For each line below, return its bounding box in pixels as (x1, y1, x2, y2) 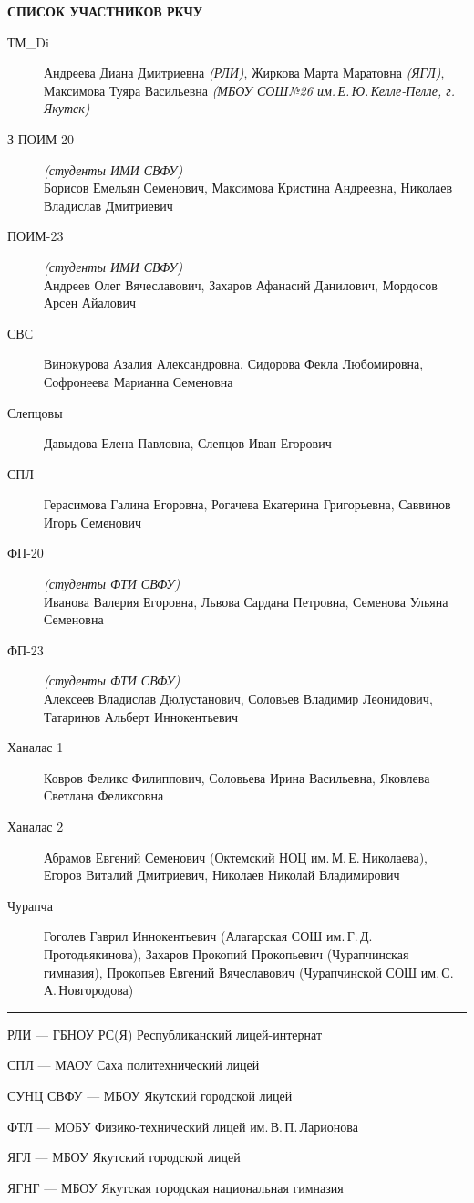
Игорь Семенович (44, 512, 141, 531)
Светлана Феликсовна (44, 786, 164, 805)
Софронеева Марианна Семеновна (44, 371, 233, 391)
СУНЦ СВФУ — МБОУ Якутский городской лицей (7, 1085, 293, 1104)
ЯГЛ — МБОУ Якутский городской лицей (7, 1147, 241, 1166)
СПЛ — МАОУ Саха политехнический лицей (7, 1055, 260, 1074)
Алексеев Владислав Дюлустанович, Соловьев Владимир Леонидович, (44, 689, 433, 708)
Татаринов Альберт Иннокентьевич (44, 706, 239, 726)
